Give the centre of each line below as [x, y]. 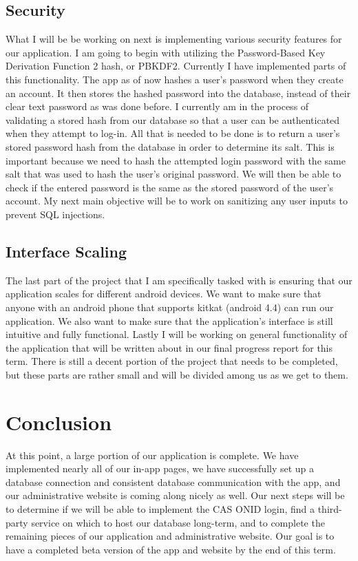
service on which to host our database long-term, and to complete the [178, 522]
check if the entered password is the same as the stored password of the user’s [170, 187]
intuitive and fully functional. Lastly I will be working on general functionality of [177, 334]
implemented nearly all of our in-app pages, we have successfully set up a [160, 468]
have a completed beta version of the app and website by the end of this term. [171, 549]
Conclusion [59, 422]
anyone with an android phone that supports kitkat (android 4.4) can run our [170, 307]
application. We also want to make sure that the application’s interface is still [169, 320]
